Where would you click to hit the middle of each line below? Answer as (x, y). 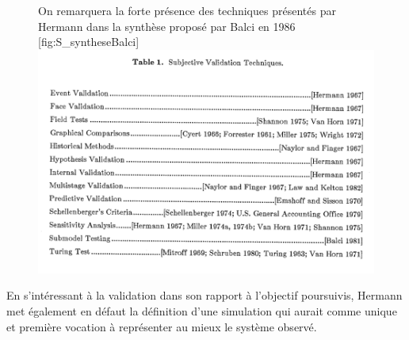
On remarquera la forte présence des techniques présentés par (187, 10)
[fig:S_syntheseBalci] (89, 42)
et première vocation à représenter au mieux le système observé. (162, 326)
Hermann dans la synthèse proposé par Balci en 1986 (167, 26)
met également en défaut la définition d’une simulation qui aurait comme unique (202, 311)
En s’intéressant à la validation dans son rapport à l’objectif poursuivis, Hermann (204, 295)
